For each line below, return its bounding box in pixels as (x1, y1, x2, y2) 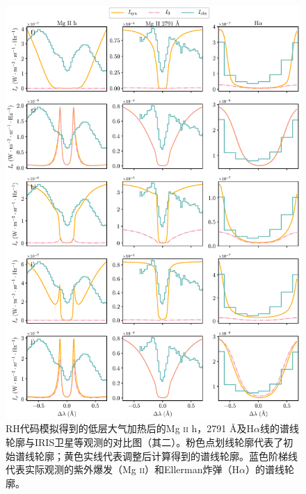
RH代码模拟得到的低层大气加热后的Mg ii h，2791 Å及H (6, 421, 254, 436)
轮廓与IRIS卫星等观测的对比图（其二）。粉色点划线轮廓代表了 (6, 434, 284, 449)
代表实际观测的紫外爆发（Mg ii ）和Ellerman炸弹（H (6, 462, 239, 477)
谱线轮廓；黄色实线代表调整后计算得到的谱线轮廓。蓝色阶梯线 (15, 448, 298, 463)
